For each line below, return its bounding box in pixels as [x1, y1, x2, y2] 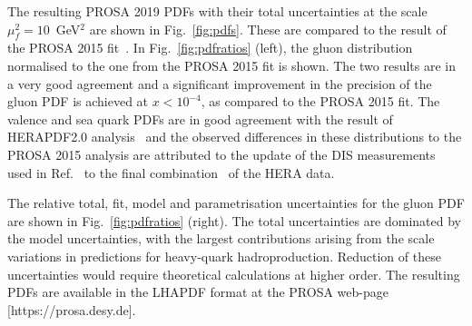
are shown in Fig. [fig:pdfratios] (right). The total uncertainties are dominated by [7, 211, 462, 230]
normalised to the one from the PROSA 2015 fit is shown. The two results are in [7, 55, 457, 74]
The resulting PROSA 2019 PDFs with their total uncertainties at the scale [7, 2, 428, 20]
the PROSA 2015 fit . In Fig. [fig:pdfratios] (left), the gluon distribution [7, 38, 413, 57]
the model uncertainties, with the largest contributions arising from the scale [7, 229, 435, 248]
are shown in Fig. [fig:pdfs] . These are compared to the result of [89, 19, 447, 38]
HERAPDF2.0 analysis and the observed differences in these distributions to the [7, 127, 462, 146]
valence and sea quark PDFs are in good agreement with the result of [7, 109, 393, 128]
